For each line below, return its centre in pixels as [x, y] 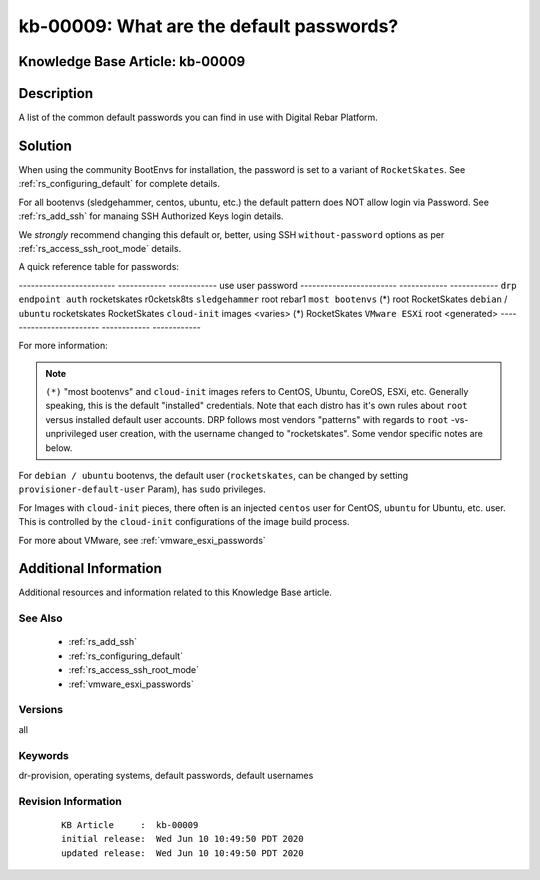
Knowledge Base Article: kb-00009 [132, 61]
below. [59, 447]
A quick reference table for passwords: [99, 267]
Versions [41, 710]
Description [56, 93]
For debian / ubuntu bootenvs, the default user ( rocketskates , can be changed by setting [213, 476]
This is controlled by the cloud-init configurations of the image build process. [184, 522]
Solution [45, 145]
